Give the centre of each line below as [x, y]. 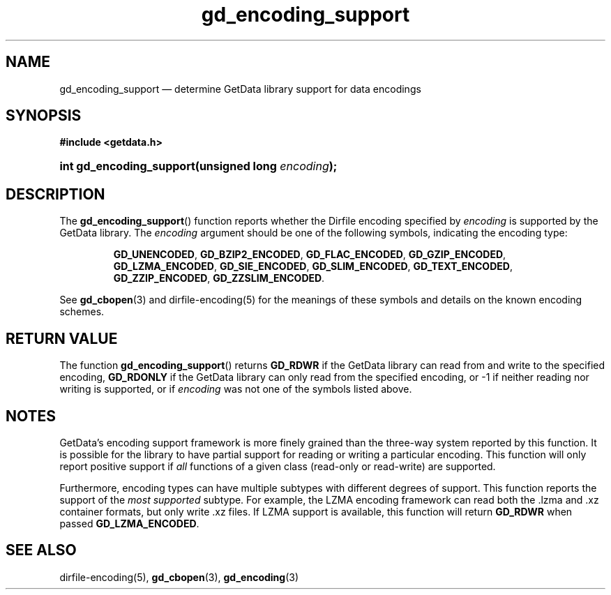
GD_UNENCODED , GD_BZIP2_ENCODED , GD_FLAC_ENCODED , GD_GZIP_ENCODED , [310, 255]
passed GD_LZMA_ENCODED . [129, 523]
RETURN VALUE [62, 338]
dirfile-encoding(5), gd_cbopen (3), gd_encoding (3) [179, 577]
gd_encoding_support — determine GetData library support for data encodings [240, 89]
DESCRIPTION [55, 194]
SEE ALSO [41, 550]
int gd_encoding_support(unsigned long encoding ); [198, 166]
